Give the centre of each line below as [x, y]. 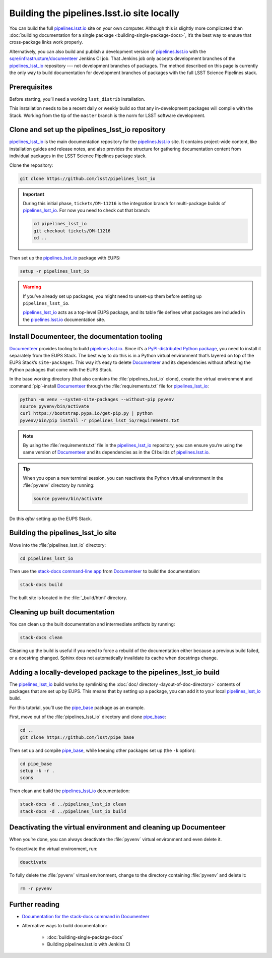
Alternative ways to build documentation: [64, 926]
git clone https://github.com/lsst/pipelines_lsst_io [88, 178]
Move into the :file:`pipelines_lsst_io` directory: [57, 545]
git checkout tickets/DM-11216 [72, 231]
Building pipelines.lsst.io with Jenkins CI [89, 944]
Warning [32, 287]
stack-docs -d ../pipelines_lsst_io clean [73, 804]
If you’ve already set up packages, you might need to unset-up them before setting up [112, 296]
